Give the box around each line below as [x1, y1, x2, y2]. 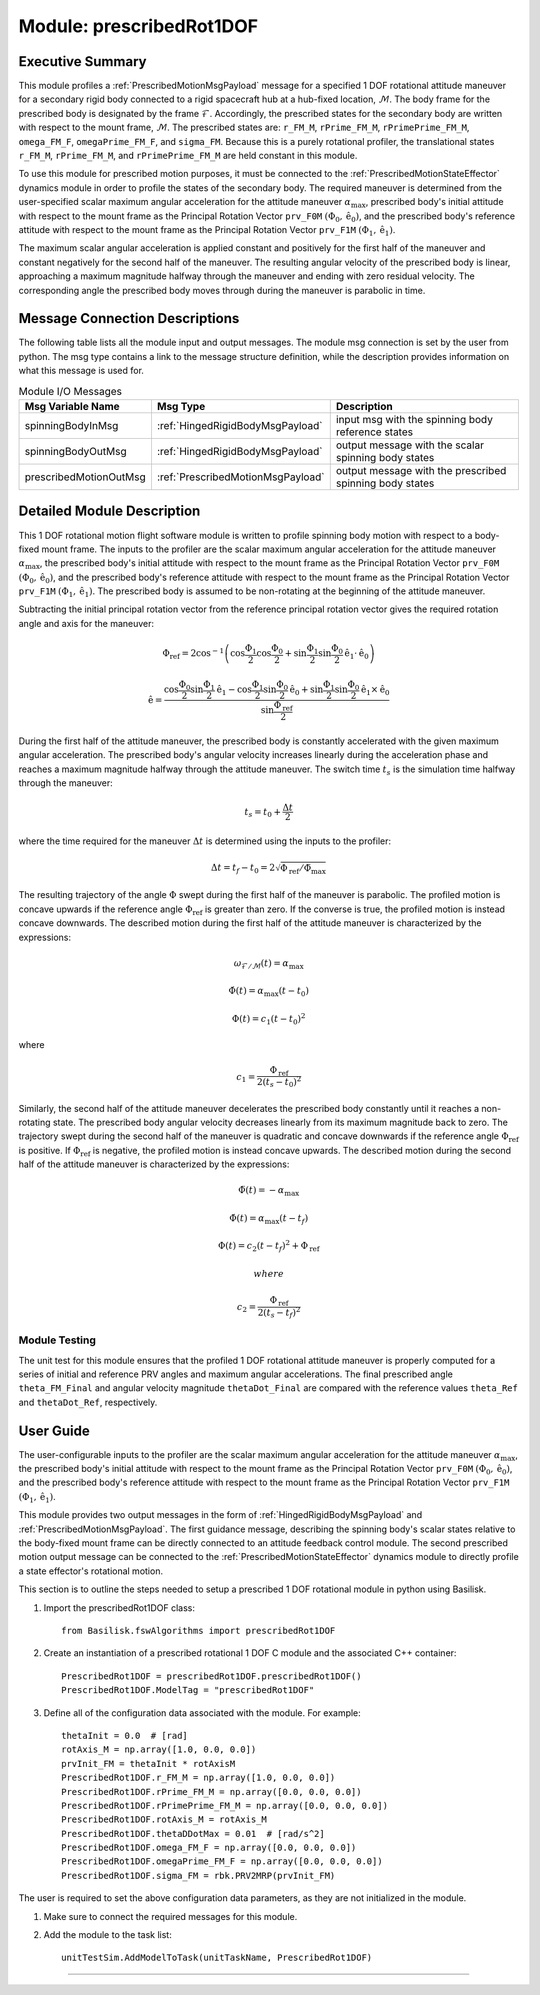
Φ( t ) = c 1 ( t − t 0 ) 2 [231, 1011, 306, 1027]
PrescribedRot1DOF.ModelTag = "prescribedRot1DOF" [61, 1685, 315, 1696]
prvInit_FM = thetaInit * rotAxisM [61, 1758, 236, 1769]
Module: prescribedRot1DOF [18, 15, 259, 37]
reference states [335, 425, 414, 439]
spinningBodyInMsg [24, 418, 119, 432]
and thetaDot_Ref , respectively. [18, 1396, 158, 1408]
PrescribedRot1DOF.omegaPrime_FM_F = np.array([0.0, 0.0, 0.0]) [61, 1856, 384, 1867]
